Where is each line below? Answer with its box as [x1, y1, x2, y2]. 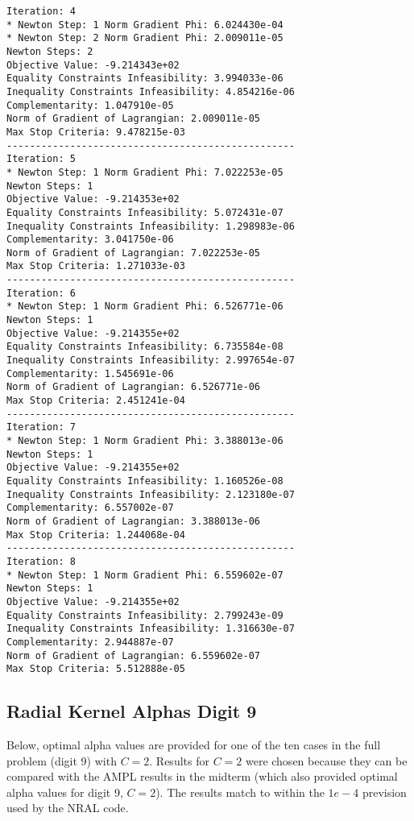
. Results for [149, 752, 209, 769]
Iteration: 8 [6, 555, 76, 567]
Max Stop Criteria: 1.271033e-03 [6, 260, 185, 272]
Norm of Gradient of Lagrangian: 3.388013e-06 [6, 515, 260, 527]
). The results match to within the [155, 783, 325, 800]
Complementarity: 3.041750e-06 [6, 234, 174, 246]
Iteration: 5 [6, 153, 76, 165]
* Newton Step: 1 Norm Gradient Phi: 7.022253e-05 [6, 166, 284, 178]
